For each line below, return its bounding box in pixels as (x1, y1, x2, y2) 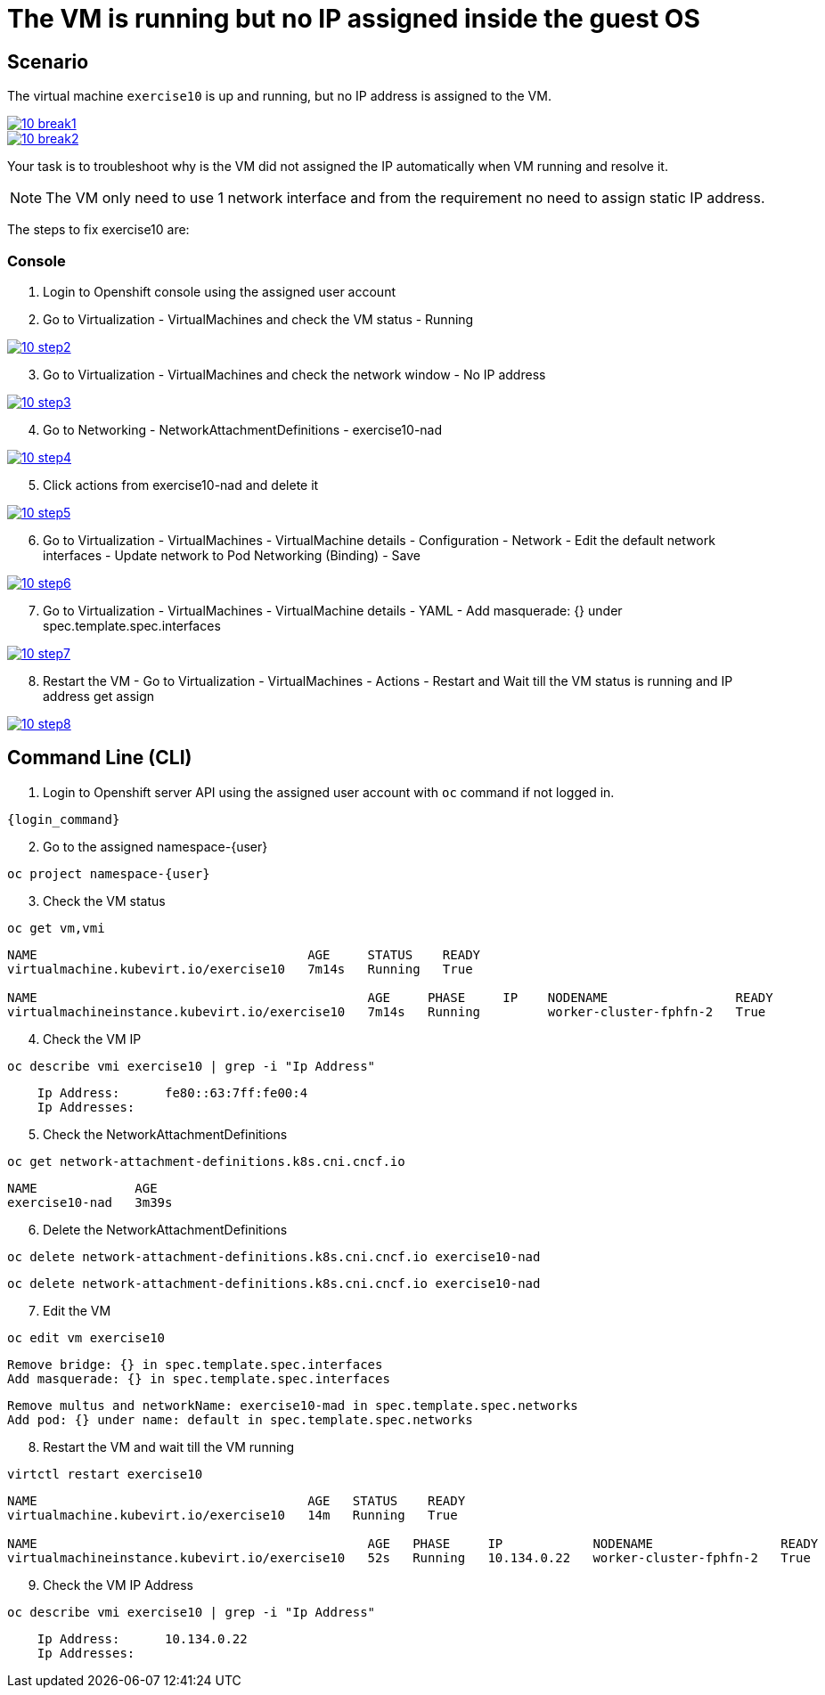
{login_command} (7, 811, 120, 827)
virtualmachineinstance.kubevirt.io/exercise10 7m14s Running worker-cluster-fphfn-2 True (7, 1004, 766, 1019)
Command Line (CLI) (7, 746, 192, 770)
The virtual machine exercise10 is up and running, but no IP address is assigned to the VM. (7, 88, 551, 104)
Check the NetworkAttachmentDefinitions (43, 1126, 288, 1142)
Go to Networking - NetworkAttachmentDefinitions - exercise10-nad (43, 421, 443, 437)
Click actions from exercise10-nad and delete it (43, 477, 319, 493)
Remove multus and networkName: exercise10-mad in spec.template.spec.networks (7, 1398, 578, 1413)
